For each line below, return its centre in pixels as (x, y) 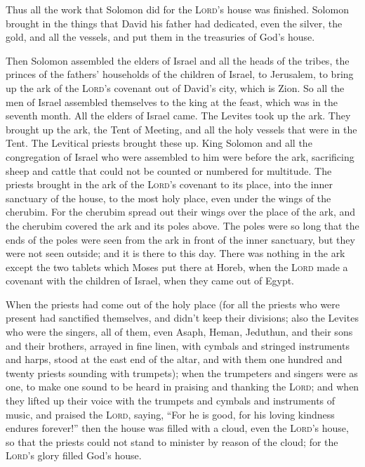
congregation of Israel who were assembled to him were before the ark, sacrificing (180, 156)
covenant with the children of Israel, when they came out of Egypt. (150, 281)
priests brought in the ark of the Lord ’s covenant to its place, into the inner (169, 184)
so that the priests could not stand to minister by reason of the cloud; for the (172, 441)
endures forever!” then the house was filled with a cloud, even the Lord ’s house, (177, 428)
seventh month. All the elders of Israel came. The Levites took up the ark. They (178, 116)
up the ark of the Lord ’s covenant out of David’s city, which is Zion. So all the (175, 87)
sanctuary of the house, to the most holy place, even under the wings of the (168, 198)
